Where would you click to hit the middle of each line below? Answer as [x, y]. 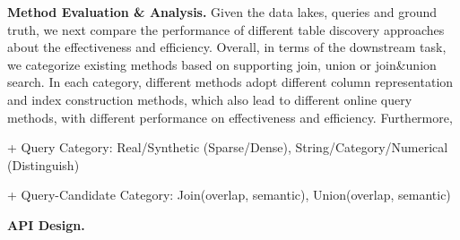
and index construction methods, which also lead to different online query [210, 99]
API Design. [46, 224]
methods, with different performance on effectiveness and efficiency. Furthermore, [230, 117]
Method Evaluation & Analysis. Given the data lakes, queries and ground [222, 12]
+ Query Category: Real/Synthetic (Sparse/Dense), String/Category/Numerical [228, 147]
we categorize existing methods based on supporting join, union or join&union [222, 64]
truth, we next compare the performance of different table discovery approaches [226, 29]
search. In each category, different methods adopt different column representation [230, 82]
